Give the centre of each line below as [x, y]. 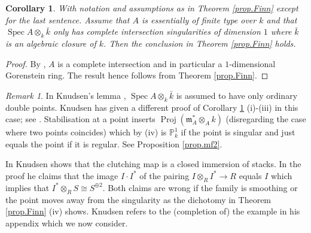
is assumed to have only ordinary [237, 95]
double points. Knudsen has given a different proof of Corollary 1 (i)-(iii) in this [152, 107]
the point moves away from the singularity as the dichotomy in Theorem [138, 199]
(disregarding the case [266, 119]
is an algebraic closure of [51, 43]
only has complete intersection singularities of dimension [157, 31]
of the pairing [164, 175]
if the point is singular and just [238, 132]
